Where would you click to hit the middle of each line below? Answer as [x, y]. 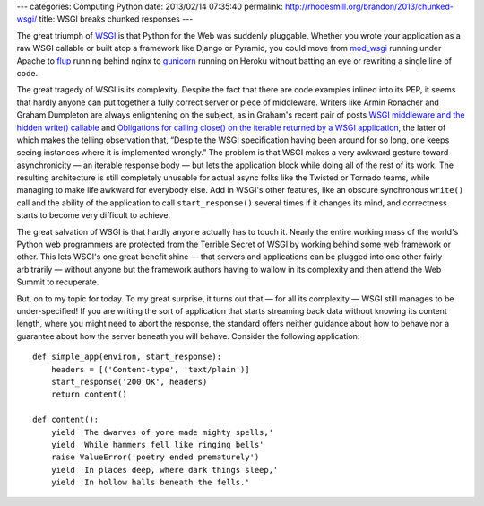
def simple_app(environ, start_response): [127, 357]
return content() [89, 394]
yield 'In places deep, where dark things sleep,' [164, 470]
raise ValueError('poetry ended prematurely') [155, 457]
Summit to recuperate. [58, 282]
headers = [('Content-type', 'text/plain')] [150, 369]
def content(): [66, 420]
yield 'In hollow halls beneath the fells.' [150, 483]
